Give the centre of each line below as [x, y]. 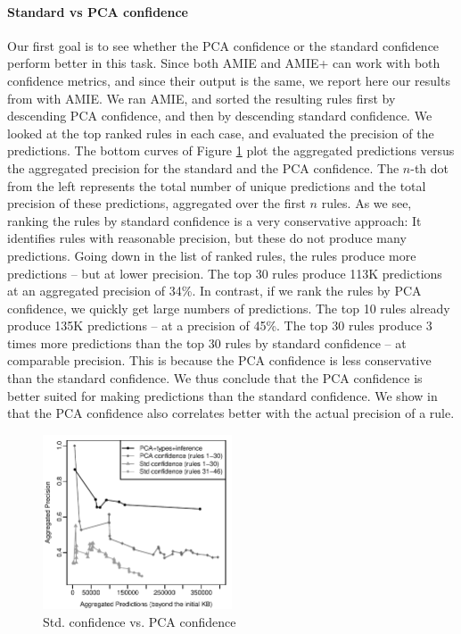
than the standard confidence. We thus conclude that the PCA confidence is [215, 378]
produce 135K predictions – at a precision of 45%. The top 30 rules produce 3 [220, 325]
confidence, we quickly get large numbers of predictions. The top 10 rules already [229, 308]
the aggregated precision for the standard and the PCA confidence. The [203, 167]
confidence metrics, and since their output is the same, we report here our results [229, 80]
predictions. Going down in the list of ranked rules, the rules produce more [212, 255]
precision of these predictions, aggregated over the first [156, 203]
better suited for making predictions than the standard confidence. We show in [222, 395]
